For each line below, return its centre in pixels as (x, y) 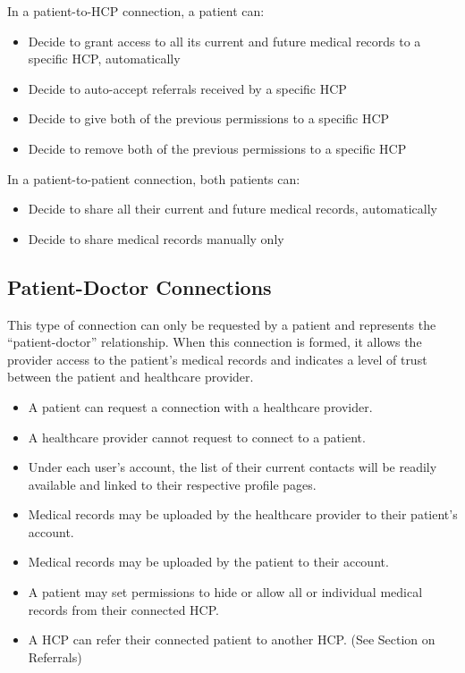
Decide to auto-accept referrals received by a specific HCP (187, 88)
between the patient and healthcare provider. (131, 377)
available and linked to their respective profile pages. (172, 484)
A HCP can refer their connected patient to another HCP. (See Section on (232, 639)
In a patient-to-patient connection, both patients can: (154, 178)
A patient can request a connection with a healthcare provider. (200, 406)
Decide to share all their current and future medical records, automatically (232, 209)
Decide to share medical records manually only (156, 238)
